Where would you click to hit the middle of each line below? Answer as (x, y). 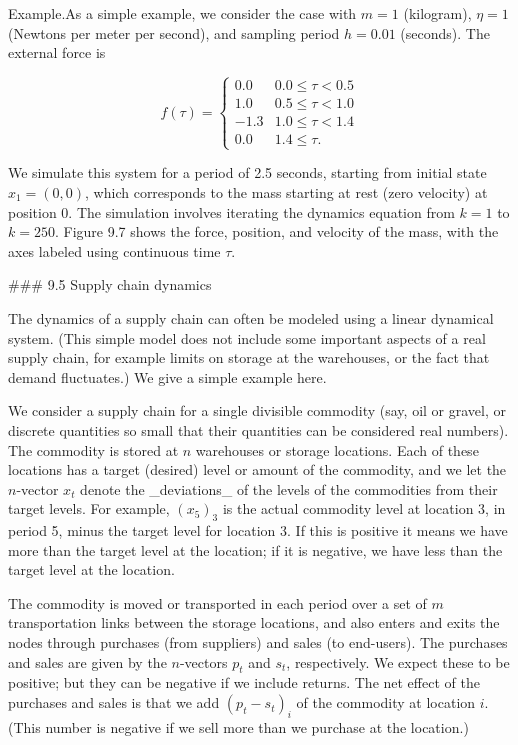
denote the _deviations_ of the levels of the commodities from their (289, 488)
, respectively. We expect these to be (398, 661)
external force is (57, 52)
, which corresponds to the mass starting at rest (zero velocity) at (286, 192)
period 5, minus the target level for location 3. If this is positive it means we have (258, 530)
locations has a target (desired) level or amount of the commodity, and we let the (257, 469)
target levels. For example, (89, 508)
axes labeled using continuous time (114, 250)
